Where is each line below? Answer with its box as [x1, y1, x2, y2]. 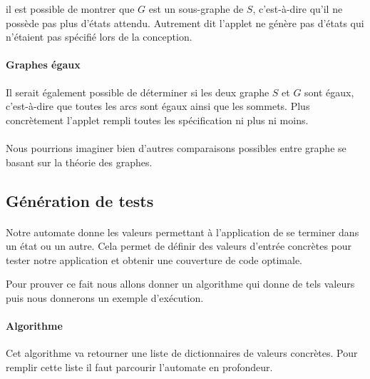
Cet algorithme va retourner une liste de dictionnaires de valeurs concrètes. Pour [6, 345, 358, 360]
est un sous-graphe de [148, 1, 244, 16]
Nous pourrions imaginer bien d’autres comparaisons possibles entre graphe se [6, 140, 346, 155]
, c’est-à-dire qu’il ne [252, 1, 343, 16]
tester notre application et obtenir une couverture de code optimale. [6, 252, 302, 267]
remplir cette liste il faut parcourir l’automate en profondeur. [6, 359, 273, 374]
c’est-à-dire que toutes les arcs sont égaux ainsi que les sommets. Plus [6, 98, 310, 113]
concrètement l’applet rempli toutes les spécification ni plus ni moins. [6, 112, 309, 127]
